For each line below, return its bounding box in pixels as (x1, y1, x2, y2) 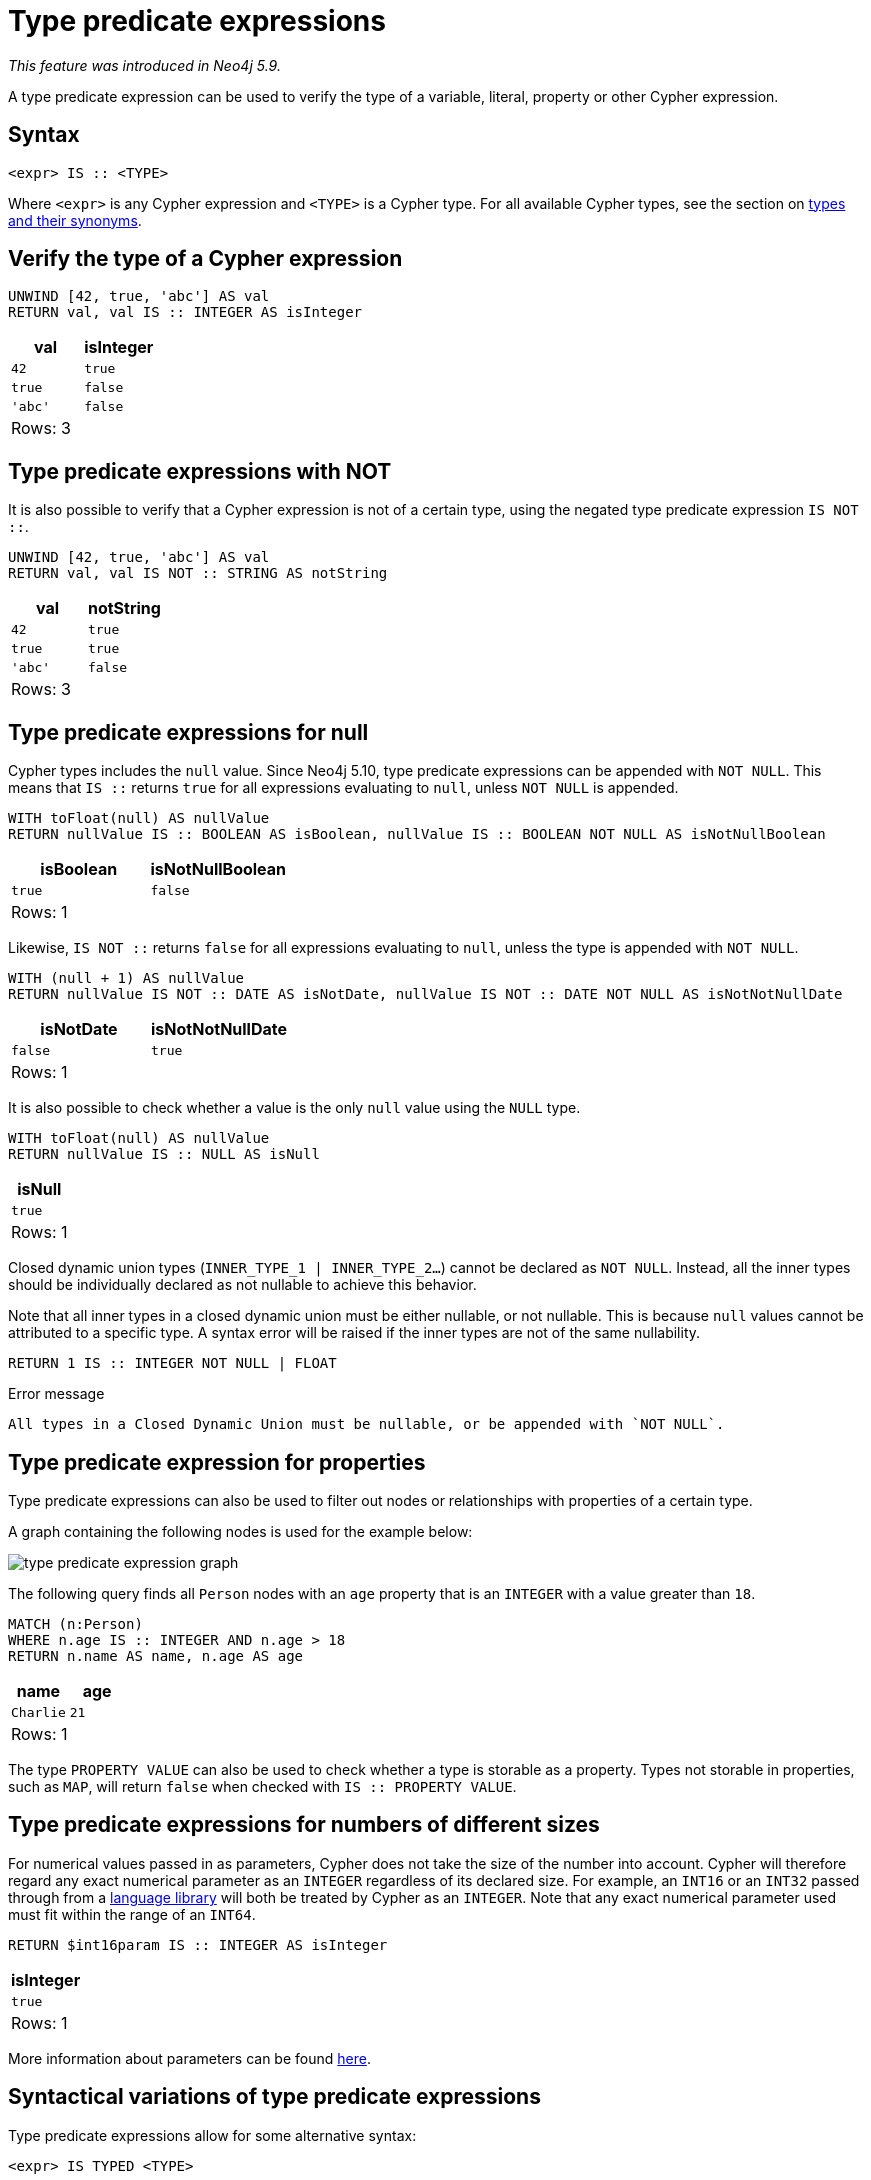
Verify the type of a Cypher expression (8, 246, 403, 272)
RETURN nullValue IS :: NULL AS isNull (8, 1146, 320, 1163)
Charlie (11, 1704, 66, 1720)
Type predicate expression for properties (8, 1449, 426, 1475)
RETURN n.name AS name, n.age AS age (8, 1647, 304, 1664)
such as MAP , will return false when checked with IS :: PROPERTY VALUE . (8, 1777, 517, 1795)
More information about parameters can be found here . (8, 2049, 371, 2067)
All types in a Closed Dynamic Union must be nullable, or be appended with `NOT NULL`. (8, 1416, 725, 1433)
